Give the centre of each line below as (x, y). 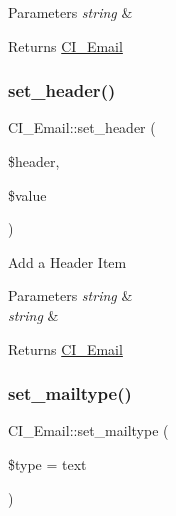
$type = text (47, 463)
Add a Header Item (67, 261)
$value (27, 194)
